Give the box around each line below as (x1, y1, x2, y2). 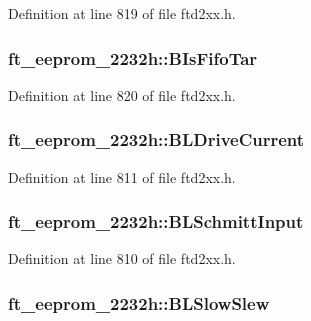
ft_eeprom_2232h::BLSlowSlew (8, 290, 270, 315)
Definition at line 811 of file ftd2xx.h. (8, 166, 236, 187)
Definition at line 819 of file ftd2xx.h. (8, 3, 236, 23)
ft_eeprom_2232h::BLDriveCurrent (8, 127, 305, 152)
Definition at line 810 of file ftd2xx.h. (8, 248, 236, 269)
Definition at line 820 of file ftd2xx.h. (8, 84, 236, 105)
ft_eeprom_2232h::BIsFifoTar (8, 45, 258, 70)
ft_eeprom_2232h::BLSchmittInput (8, 209, 304, 234)
